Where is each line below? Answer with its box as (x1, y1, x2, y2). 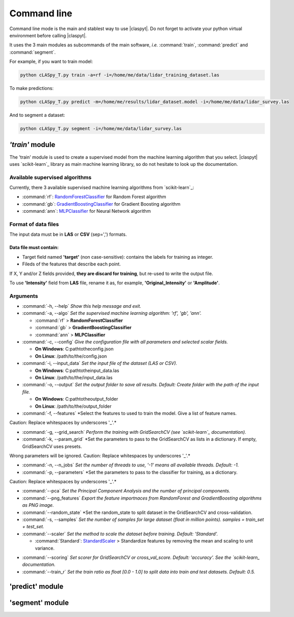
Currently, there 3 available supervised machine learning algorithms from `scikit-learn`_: (9, 184, 194, 191)
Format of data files (9, 221, 59, 228)
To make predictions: (9, 85, 54, 91)
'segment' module (9, 598, 69, 607)
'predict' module (9, 582, 64, 590)
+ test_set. (22, 524, 44, 530)
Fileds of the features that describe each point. (22, 261, 121, 267)
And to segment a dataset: (9, 112, 65, 118)
